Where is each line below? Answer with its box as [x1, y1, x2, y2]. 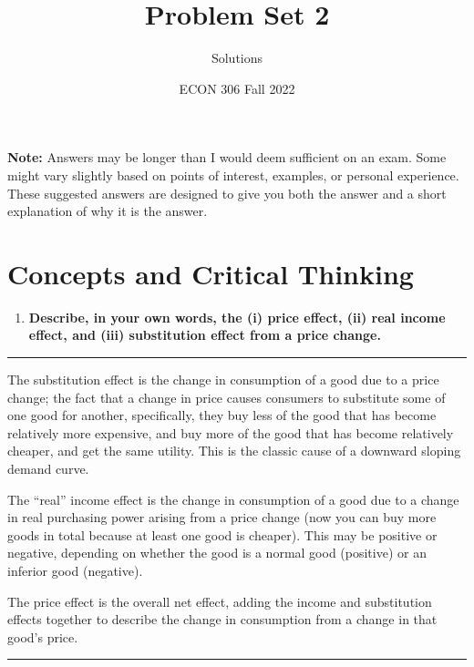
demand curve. [7, 458, 89, 477]
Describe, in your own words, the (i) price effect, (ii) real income [28, 307, 446, 326]
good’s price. [7, 627, 78, 646]
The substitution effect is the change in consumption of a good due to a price [7, 370, 439, 388]
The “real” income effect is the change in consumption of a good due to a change [7, 489, 459, 508]
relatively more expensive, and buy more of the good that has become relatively [7, 423, 454, 442]
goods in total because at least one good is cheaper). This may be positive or [7, 525, 438, 544]
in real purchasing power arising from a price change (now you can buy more [7, 508, 437, 527]
